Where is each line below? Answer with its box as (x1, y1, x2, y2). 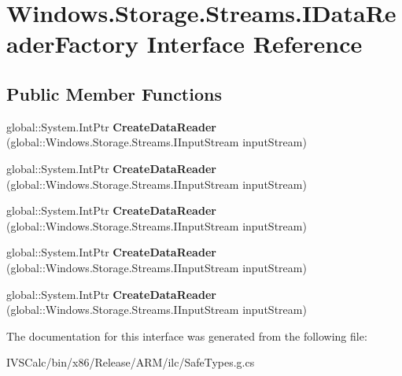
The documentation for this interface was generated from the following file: (6, 327, 367, 344)
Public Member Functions (6, 81, 222, 105)
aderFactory (6, 28, 139, 60)
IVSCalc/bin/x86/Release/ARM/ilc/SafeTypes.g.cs (6, 354, 255, 370)
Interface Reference (146, 28, 363, 60)
